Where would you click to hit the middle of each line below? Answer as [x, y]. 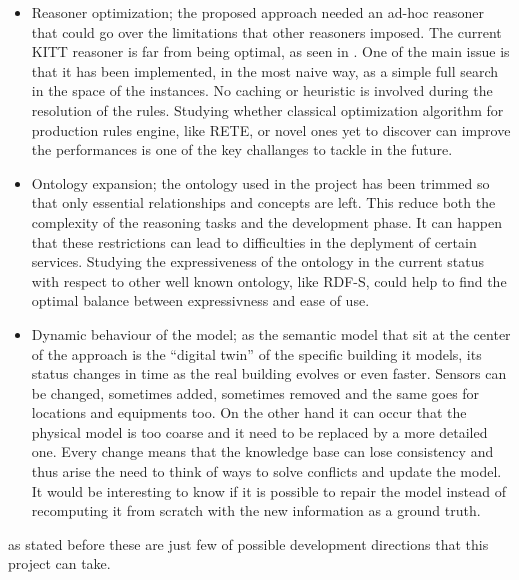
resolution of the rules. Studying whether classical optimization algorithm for [267, 109]
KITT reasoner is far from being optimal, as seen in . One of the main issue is [270, 51]
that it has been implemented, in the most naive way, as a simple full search [265, 70]
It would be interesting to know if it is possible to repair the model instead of [268, 490]
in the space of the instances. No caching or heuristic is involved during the [262, 90]
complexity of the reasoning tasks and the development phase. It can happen [266, 221]
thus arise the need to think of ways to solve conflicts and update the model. [266, 471]
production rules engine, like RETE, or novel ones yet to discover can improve [271, 129]
